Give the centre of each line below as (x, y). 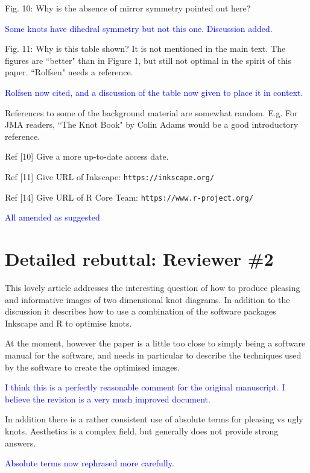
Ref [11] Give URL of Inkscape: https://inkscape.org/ (110, 176)
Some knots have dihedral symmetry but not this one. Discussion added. (139, 28)
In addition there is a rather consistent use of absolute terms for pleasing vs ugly (154, 419)
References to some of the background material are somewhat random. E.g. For (151, 112)
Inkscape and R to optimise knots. (68, 323)
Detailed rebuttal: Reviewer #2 (139, 259)
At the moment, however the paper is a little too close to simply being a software (155, 343)
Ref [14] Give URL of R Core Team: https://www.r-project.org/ (129, 197)
